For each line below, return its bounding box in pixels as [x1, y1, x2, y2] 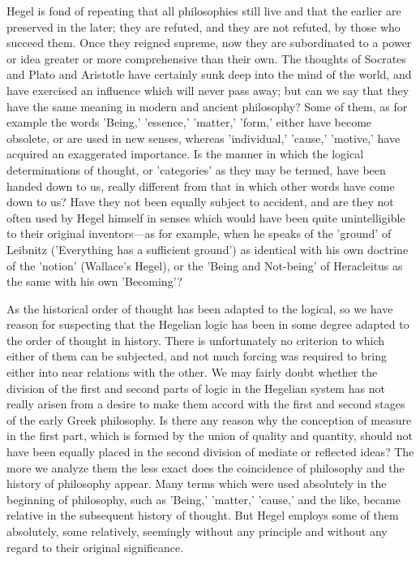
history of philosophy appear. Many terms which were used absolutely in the [6, 475, 387, 492]
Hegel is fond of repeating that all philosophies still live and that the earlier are [6, 2, 401, 19]
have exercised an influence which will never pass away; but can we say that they [6, 81, 409, 98]
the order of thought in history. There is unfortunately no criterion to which [6, 331, 384, 348]
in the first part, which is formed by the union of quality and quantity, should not [6, 427, 413, 444]
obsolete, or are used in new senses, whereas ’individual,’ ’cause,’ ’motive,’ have [6, 129, 401, 146]
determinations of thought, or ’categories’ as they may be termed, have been [6, 161, 386, 178]
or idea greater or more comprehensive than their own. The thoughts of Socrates [6, 50, 406, 67]
